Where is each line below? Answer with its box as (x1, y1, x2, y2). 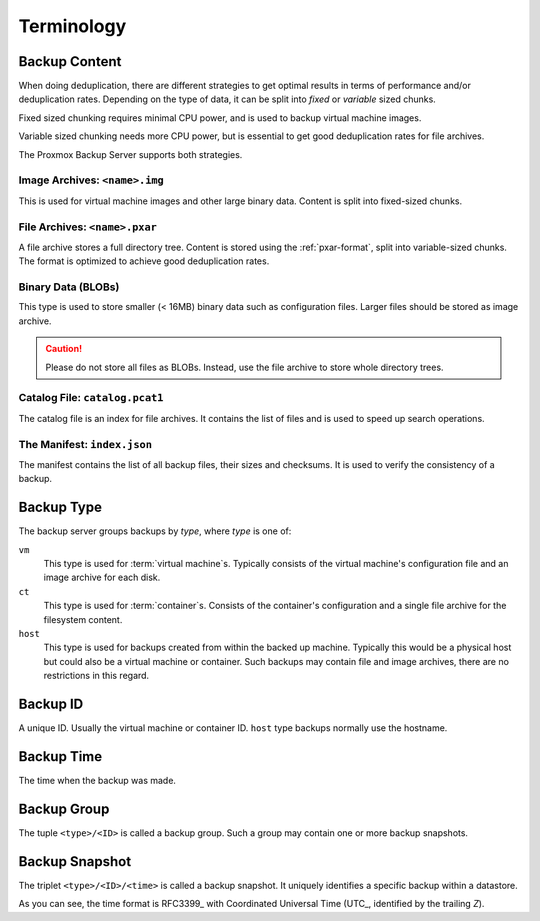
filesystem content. (43, 613, 123, 625)
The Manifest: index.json (18, 437, 152, 451)
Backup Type (18, 499, 103, 516)
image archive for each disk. (43, 571, 161, 584)
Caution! (45, 343, 83, 355)
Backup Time (18, 748, 103, 765)
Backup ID (18, 695, 84, 712)
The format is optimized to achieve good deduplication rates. (18, 255, 270, 267)
